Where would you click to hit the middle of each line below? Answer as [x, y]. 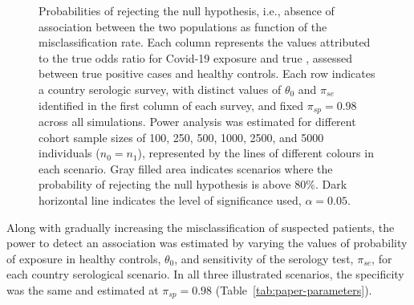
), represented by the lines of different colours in [256, 153]
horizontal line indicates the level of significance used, [170, 199]
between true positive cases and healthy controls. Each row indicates [207, 73]
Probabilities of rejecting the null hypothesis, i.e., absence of [187, 10]
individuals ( [69, 153]
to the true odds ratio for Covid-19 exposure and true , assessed [196, 57]
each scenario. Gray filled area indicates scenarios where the [186, 168]
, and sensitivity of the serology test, [264, 258]
